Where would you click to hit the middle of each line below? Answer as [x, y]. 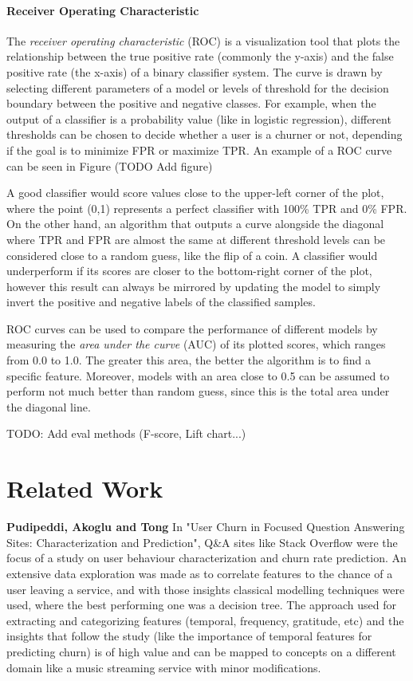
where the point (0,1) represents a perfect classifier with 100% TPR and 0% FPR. [207, 208]
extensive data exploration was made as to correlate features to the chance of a [200, 573]
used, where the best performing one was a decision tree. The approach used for [202, 605]
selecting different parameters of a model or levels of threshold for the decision [198, 87]
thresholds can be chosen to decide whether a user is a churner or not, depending [205, 134]
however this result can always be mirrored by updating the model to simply [194, 286]
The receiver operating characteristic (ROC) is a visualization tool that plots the [203, 40]
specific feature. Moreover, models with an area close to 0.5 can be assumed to [198, 375]
